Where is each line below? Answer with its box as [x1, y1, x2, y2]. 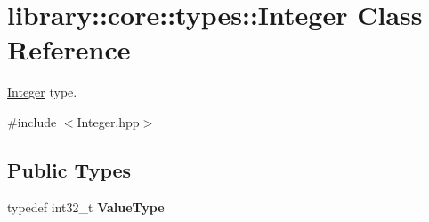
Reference [7, 31, 131, 67]
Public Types [7, 155, 132, 183]
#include [7, 112, 57, 131]
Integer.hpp [77, 112, 140, 131]
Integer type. [7, 83, 77, 101]
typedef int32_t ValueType [7, 197, 165, 216]
